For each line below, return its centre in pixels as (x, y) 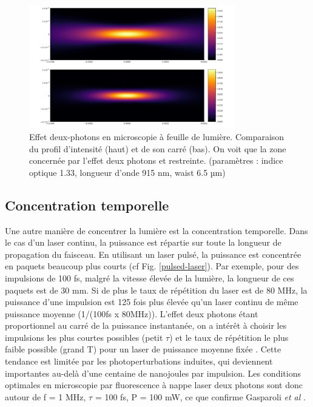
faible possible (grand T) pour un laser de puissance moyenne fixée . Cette (143, 349)
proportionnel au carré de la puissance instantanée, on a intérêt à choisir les (146, 325)
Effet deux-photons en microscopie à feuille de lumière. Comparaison (157, 136)
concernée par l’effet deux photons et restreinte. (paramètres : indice (156, 160)
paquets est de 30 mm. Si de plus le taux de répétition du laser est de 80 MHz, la (156, 290)
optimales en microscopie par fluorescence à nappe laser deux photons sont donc (154, 385)
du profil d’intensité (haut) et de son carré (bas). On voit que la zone (158, 148)
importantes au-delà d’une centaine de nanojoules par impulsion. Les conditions (153, 373)
